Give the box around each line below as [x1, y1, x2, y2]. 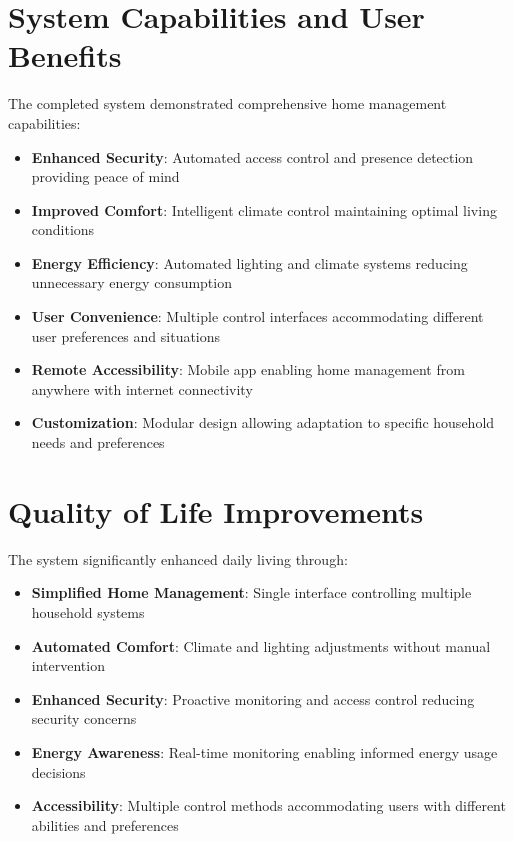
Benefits [8, 35, 122, 76]
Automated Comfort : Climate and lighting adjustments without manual [31, 635, 491, 656]
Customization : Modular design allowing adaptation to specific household [31, 412, 495, 433]
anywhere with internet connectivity [31, 378, 253, 399]
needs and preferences [31, 432, 165, 453]
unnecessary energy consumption [31, 272, 232, 293]
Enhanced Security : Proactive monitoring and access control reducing [31, 688, 475, 709]
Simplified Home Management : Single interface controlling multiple [31, 582, 472, 603]
